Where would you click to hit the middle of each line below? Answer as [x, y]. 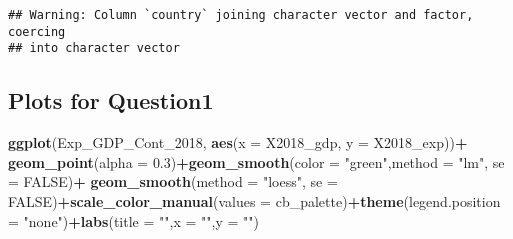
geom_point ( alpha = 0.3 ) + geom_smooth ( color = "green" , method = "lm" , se [256, 161]
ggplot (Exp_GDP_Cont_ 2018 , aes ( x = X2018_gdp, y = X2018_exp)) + [238, 142]
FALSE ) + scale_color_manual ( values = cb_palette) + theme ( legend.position [254, 200]
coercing [37, 31]
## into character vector [94, 48]
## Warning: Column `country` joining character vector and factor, [241, 15]
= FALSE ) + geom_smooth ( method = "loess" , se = [173, 181]
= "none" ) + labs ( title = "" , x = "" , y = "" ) [133, 220]
